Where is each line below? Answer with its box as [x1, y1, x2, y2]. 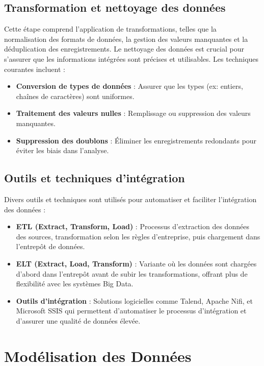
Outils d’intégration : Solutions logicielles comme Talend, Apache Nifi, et [16, 295, 253, 306]
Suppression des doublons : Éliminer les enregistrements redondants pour [16, 135, 257, 145]
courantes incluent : [4, 63, 65, 74]
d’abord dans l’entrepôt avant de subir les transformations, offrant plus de [16, 268, 248, 279]
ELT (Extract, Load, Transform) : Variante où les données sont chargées [16, 258, 257, 269]
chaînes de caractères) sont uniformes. [16, 90, 135, 101]
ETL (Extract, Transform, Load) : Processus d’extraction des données [16, 221, 249, 232]
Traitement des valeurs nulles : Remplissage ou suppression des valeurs [16, 108, 251, 118]
